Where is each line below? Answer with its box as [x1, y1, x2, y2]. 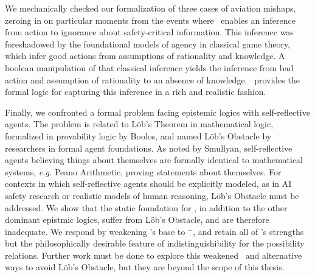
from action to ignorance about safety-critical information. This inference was [5, 26, 294, 38]
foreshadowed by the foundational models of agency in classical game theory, [5, 37, 290, 50]
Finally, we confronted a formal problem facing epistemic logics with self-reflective [5, 105, 310, 118]
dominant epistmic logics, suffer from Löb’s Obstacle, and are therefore [5, 213, 269, 226]
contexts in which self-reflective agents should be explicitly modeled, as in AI [5, 177, 292, 190]
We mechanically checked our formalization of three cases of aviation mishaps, [5, 2, 296, 14]
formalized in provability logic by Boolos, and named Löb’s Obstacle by [5, 129, 272, 142]
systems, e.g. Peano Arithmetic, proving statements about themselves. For [5, 165, 282, 178]
